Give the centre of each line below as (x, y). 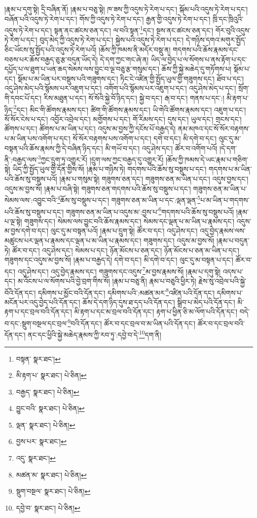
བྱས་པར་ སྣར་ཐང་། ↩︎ (41, 441)
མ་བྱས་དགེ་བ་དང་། (27, 231)
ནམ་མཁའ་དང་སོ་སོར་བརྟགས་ (214, 129)
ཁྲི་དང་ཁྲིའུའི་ (228, 18)
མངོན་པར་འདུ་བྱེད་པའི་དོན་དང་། (42, 302)
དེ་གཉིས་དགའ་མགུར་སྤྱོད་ (216, 40)
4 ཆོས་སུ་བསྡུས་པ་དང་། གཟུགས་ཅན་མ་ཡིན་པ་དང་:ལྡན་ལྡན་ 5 (129, 199)
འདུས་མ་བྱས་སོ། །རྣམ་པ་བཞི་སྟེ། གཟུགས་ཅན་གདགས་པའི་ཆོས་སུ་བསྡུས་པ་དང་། (98, 188)
